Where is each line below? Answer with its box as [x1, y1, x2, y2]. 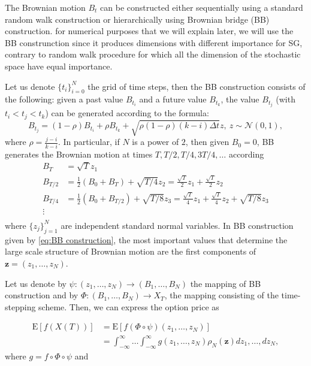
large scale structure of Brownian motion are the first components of [5, 245, 256, 258]
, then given [185, 135, 230, 148]
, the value [221, 93, 259, 105]
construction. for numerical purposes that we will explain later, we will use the [5, 25, 294, 37]
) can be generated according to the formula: [45, 107, 209, 119]
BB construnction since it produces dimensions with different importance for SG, [5, 36, 303, 49]
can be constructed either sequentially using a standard [100, 1, 303, 13]
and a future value [139, 93, 207, 105]
